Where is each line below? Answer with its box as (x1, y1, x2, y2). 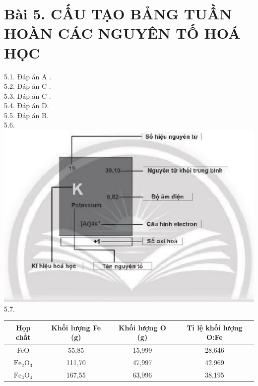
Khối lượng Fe (51, 322, 101, 332)
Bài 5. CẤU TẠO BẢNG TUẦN (4, 3, 232, 24)
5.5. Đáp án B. (4, 110, 49, 120)
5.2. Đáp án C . (4, 81, 51, 91)
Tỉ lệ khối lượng (187, 322, 243, 332)
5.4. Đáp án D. (4, 100, 49, 111)
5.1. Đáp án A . (4, 71, 52, 81)
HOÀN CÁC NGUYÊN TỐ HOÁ (4, 23, 241, 43)
